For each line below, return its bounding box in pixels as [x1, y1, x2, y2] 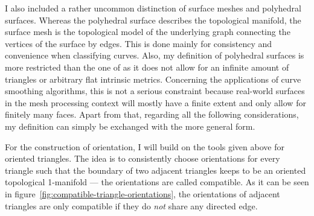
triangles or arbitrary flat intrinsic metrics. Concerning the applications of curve [5, 72, 301, 85]
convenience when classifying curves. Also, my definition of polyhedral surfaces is [5, 49, 304, 62]
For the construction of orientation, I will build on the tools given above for [5, 140, 284, 153]
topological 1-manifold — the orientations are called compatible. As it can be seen [5, 176, 309, 188]
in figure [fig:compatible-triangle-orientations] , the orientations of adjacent [5, 187, 280, 200]
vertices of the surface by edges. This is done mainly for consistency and [5, 37, 272, 49]
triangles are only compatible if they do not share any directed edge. [5, 199, 258, 212]
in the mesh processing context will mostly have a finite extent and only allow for [5, 96, 306, 109]
